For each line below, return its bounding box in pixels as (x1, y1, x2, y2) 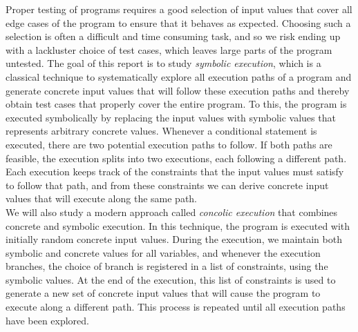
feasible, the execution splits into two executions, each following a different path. (6, 150, 347, 165)
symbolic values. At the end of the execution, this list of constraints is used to (6, 272, 336, 286)
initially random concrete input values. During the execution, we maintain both (6, 232, 342, 246)
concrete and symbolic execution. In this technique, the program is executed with (6, 218, 350, 233)
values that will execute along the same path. (6, 191, 198, 206)
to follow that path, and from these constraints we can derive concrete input (6, 177, 329, 192)
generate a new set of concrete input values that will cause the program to (6, 286, 321, 300)
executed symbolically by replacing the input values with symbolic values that (6, 110, 336, 124)
